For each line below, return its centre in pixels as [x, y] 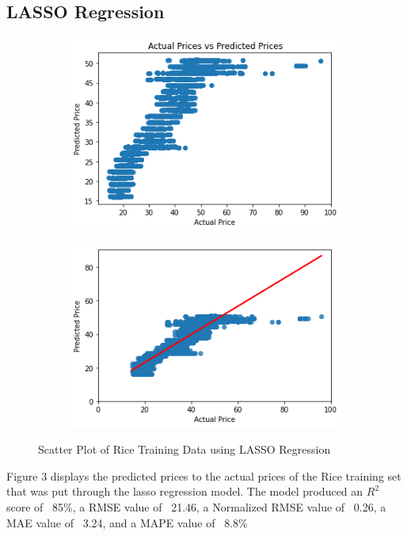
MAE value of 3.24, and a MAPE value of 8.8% [127, 522]
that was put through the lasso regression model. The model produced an [185, 491]
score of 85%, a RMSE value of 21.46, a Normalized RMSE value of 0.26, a [196, 507]
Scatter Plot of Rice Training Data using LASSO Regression [184, 449]
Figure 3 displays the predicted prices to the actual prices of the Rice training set [204, 475]
